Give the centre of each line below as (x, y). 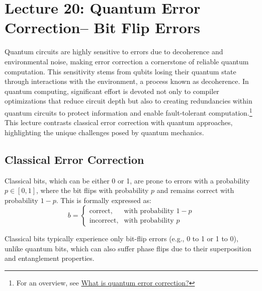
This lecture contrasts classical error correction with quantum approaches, (119, 122)
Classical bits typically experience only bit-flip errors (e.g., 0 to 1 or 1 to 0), (121, 238)
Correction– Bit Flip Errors (102, 27)
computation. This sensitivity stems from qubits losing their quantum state (120, 71)
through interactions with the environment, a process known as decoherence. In (127, 81)
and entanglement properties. (50, 258)
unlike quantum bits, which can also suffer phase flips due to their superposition (128, 248)
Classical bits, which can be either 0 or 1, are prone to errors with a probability (127, 180)
